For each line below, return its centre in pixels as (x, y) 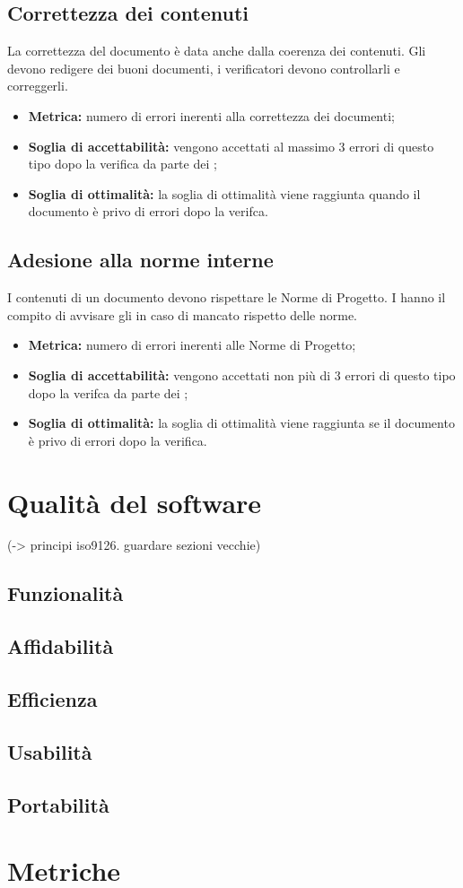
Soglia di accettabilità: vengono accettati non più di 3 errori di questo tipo (242, 374)
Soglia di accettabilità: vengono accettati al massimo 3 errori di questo (231, 146)
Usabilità (50, 751)
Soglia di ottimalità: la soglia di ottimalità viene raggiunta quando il (224, 193)
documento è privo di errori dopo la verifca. (148, 211)
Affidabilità (61, 646)
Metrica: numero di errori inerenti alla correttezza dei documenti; (211, 115)
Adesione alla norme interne (140, 260)
